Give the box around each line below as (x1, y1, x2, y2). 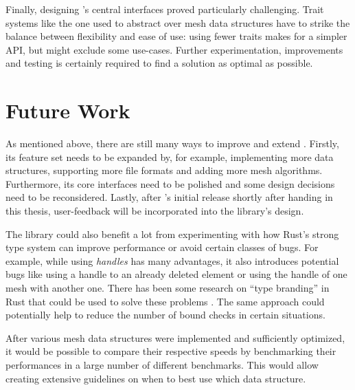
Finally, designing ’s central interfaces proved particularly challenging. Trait (5, 2, 324, 16)
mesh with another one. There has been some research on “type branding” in (5, 281, 330, 295)
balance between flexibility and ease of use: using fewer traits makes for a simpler (5, 29, 347, 43)
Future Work (5, 96, 130, 124)
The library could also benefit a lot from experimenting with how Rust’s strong (5, 226, 339, 241)
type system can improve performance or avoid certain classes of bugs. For (5, 240, 319, 254)
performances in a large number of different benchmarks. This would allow (5, 358, 319, 371)
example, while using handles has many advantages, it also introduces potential (5, 253, 339, 268)
